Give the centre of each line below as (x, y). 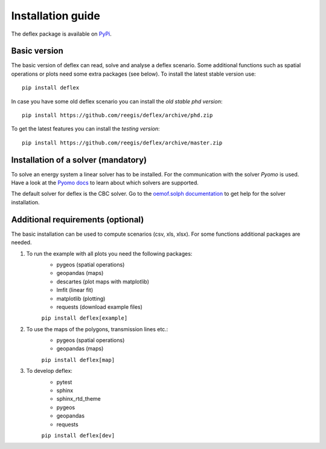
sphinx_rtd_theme (78, 399)
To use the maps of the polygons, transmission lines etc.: (97, 329)
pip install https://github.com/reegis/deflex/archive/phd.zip (117, 115)
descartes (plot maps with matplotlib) (103, 282)
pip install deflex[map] (78, 360)
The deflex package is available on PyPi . (61, 34)
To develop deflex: (49, 371)
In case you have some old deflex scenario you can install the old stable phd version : (117, 101)
